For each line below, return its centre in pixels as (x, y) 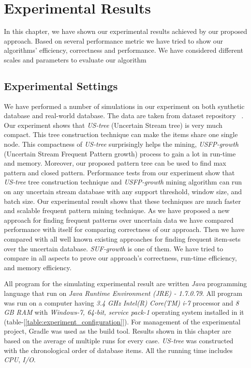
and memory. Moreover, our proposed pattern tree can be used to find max (115, 163)
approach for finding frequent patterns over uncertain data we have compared (119, 220)
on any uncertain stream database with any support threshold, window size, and (123, 192)
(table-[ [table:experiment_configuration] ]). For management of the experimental (122, 321)
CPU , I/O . (20, 360)
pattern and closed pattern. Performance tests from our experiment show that (119, 172)
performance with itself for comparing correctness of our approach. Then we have (124, 229)
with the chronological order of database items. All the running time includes (118, 350)
